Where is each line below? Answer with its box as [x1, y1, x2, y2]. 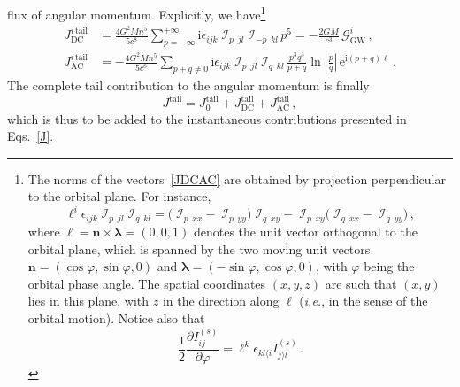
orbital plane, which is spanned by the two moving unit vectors [27, 239, 371, 258]
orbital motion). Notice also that [27, 308, 205, 327]
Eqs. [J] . [7, 127, 54, 145]
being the [364, 257, 415, 275]
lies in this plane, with [27, 291, 149, 310]
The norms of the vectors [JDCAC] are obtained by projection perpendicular [27, 169, 446, 188]
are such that [325, 274, 397, 292]
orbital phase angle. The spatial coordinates [27, 274, 266, 292]
